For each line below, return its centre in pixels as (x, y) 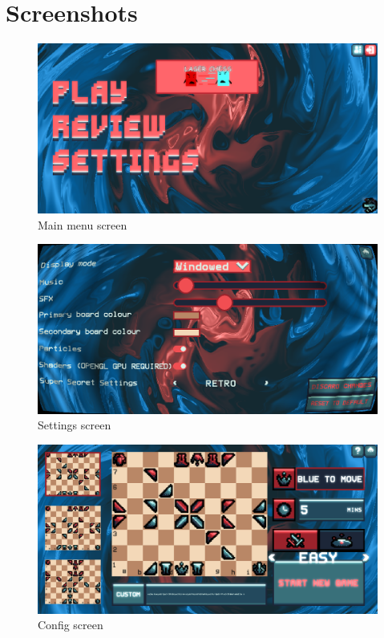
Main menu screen (83, 224)
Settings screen (75, 425)
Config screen (71, 625)
